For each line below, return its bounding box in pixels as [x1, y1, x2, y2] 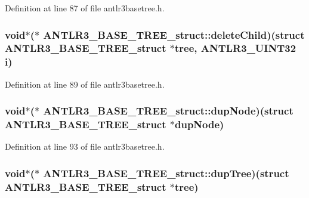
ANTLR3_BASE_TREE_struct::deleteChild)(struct [43, 27, 305, 42]
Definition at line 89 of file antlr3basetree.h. [5, 78, 165, 90]
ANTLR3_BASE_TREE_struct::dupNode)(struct [43, 103, 293, 118]
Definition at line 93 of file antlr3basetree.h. [5, 140, 165, 153]
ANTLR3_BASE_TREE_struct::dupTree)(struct [43, 165, 289, 180]
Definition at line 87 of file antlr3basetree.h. [5, 2, 165, 14]
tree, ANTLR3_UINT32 [174, 41, 296, 55]
